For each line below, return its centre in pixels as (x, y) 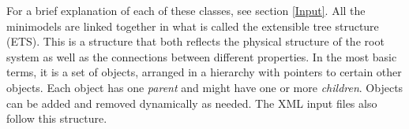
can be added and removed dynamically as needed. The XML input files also (192, 103)
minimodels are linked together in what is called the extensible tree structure (193, 26)
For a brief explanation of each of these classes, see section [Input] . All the (186, 10)
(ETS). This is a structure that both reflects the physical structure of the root (195, 41)
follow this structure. (57, 118)
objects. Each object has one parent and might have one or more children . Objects (205, 87)
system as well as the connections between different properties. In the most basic (202, 56)
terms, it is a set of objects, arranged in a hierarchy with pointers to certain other (204, 72)
